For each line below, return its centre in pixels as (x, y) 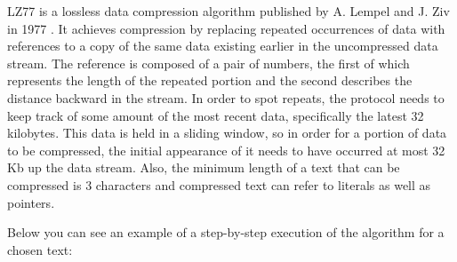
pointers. (31, 202)
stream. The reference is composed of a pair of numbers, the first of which (208, 63)
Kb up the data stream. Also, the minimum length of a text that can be (204, 167)
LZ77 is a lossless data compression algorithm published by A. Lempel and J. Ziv (228, 11)
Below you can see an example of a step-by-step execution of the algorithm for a (226, 232)
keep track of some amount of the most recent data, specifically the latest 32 (216, 115)
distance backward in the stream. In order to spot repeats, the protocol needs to (226, 97)
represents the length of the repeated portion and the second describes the (210, 80)
